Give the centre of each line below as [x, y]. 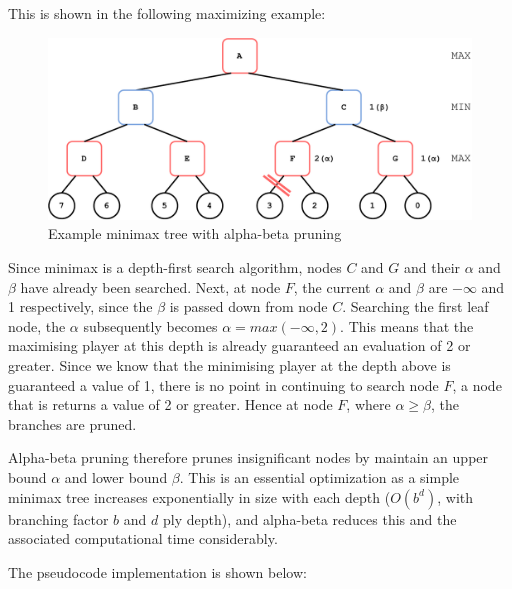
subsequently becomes [150, 325]
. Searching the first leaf [415, 306]
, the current [332, 286]
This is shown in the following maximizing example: [167, 13]
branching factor [58, 518]
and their [432, 266]
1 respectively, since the [80, 306]
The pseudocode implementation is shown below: [157, 571]
